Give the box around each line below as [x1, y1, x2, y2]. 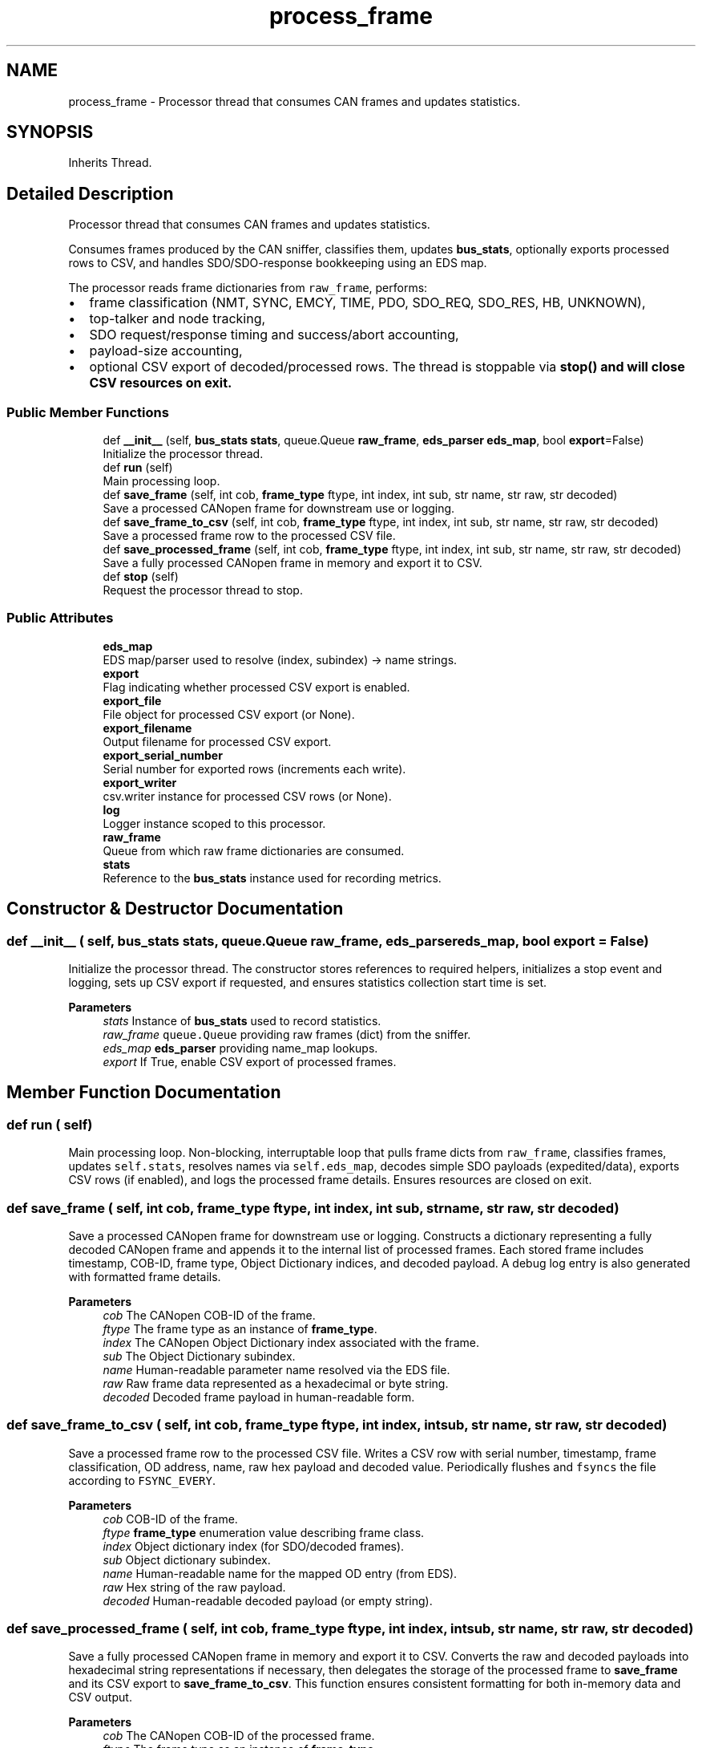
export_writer [103, 775, 177, 789]
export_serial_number [103, 748, 223, 762]
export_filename [103, 720, 192, 735]
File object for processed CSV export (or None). [103, 707, 355, 721]
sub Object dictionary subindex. [103, 1552, 271, 1567]
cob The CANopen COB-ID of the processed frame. [103, 1729, 375, 1743]
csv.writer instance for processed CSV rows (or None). [103, 789, 392, 803]
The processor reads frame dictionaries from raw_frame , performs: [68, 281, 428, 295]
